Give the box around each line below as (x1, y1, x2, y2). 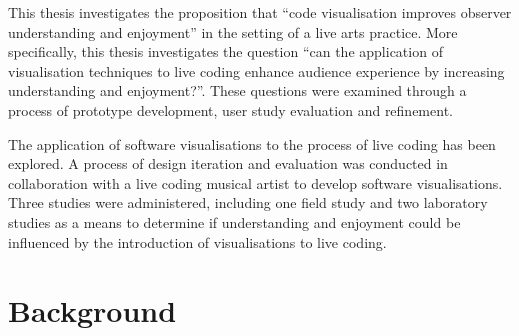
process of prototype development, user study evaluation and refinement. (8, 99, 453, 120)
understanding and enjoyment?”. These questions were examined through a (8, 80, 467, 101)
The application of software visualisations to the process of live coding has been (8, 133, 496, 154)
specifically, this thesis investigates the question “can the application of (8, 41, 443, 62)
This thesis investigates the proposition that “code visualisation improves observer (8, 2, 512, 22)
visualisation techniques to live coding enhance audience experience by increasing (8, 60, 505, 81)
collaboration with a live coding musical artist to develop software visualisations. (8, 172, 503, 193)
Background (8, 290, 177, 331)
